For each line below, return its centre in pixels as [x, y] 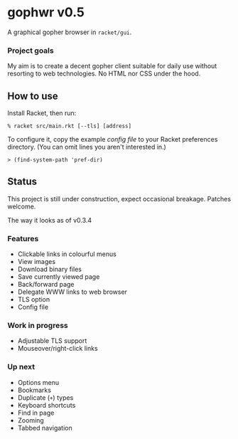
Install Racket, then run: [42, 113]
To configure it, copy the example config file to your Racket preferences [113, 139]
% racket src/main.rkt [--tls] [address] [70, 126]
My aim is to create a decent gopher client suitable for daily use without [112, 66]
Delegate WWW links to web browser [72, 292]
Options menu [38, 382]
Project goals [31, 51]
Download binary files [49, 269]
